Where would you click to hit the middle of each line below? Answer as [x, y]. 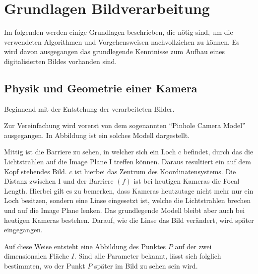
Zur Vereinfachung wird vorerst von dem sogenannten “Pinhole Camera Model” [125, 125]
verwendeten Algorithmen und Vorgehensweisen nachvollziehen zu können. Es [122, 41]
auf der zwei [193, 246]
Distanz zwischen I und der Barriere [59, 181]
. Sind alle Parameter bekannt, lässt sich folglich [148, 256]
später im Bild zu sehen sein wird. [146, 266]
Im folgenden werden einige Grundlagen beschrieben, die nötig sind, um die [119, 32]
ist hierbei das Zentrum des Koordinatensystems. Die [155, 171]
